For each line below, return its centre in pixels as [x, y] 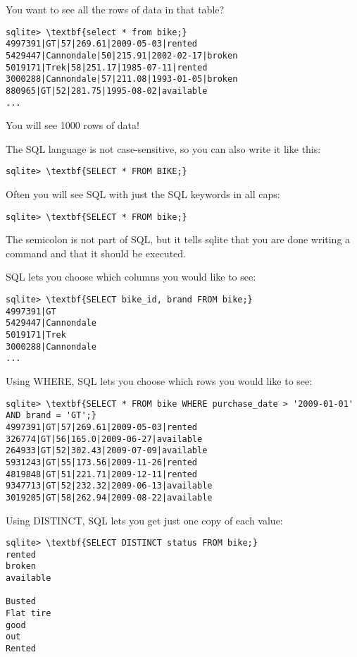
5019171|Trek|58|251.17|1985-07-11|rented [107, 67]
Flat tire [29, 614]
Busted [21, 602]
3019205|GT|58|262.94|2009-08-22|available [109, 497]
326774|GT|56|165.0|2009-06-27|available [104, 439]
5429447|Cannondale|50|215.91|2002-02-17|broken [122, 55]
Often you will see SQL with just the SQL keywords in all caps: [143, 194]
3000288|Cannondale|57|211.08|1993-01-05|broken [122, 79]
